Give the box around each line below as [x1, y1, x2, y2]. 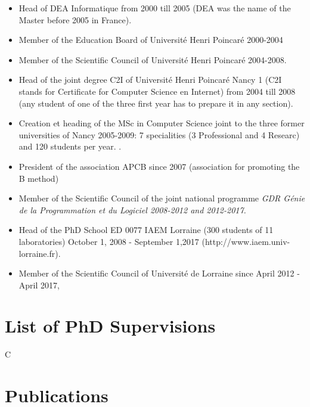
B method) [18, 172, 59, 184]
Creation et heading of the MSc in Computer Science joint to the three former [18, 117, 305, 129]
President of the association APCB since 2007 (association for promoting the [18, 160, 300, 172]
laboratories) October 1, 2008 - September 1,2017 [18, 235, 199, 247]
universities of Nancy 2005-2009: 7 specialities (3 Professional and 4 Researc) [18, 128, 300, 141]
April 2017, [18, 278, 60, 291]
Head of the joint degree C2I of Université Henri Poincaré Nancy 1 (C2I [18, 73, 282, 86]
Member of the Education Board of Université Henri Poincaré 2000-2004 [18, 33, 283, 46]
